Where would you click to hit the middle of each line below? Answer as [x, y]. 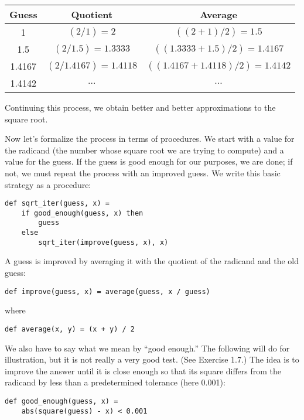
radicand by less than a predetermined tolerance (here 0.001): [115, 382]
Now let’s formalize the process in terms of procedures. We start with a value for [150, 139]
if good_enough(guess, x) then [82, 213]
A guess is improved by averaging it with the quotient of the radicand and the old [152, 261]
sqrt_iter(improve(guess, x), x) [103, 242]
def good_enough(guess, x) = [62, 401]
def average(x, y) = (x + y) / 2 [70, 329]
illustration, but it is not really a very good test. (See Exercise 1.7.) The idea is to [152, 359]
